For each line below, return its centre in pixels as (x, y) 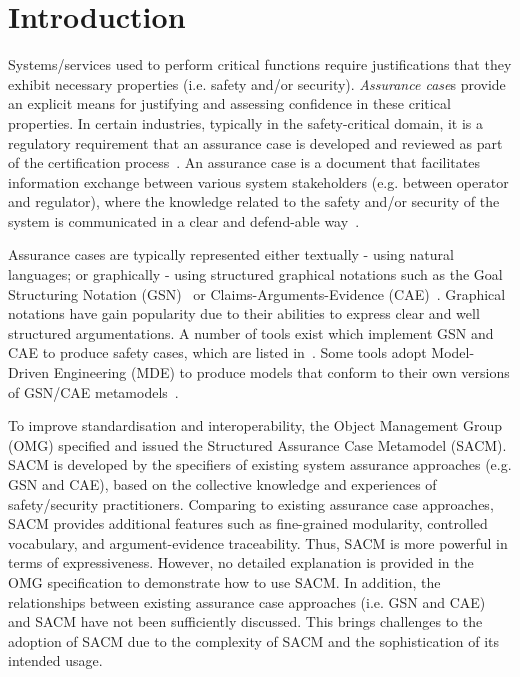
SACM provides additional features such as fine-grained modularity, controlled (248, 523)
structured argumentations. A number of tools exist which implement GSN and (251, 332)
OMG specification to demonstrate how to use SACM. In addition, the (224, 581)
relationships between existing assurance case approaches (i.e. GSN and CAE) (247, 601)
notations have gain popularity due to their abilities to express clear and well (244, 313)
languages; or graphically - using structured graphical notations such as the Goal (255, 274)
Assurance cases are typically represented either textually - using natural (231, 254)
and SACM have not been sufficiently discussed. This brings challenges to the (245, 621)
